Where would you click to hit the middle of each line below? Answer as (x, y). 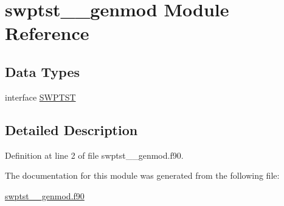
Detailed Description (71, 129)
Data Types (42, 71)
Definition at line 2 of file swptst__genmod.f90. (94, 155)
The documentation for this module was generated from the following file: (142, 175)
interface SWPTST (40, 97)
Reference (47, 33)
